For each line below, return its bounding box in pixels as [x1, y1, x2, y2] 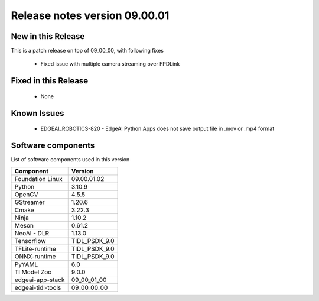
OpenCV [14, 190, 38, 198]
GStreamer [14, 198, 45, 206]
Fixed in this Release [11, 76, 89, 86]
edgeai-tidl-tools [14, 283, 61, 292]
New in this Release [11, 31, 85, 41]
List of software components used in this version [11, 156, 130, 163]
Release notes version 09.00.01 [11, 9, 170, 22]
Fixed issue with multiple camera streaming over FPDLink [40, 60, 180, 67]
